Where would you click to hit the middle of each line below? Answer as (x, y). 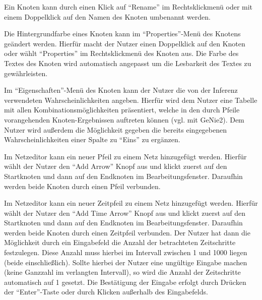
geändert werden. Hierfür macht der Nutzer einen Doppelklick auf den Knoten (125, 43)
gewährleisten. (26, 73)
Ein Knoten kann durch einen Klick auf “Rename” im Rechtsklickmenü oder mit (128, 7)
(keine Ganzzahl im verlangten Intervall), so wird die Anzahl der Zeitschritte (122, 272)
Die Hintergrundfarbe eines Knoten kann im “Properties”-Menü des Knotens (122, 34)
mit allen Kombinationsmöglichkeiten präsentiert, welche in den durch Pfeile (122, 110)
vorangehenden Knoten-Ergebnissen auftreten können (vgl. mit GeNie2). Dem (124, 119)
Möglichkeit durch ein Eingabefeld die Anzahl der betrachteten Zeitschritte (120, 242)
